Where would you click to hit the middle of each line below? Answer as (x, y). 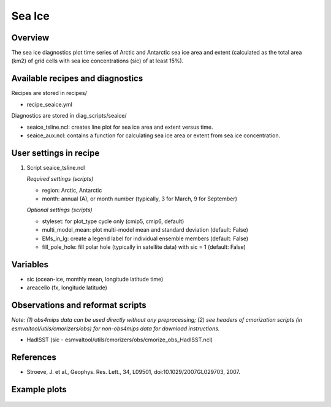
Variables (30, 264)
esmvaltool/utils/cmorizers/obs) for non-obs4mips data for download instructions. (116, 329)
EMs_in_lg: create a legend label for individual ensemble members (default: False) (145, 238)
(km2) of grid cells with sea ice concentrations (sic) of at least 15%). (97, 61)
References (34, 357)
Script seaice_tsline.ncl (56, 167)
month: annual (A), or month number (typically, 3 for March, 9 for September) (139, 199)
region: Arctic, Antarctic (72, 190)
